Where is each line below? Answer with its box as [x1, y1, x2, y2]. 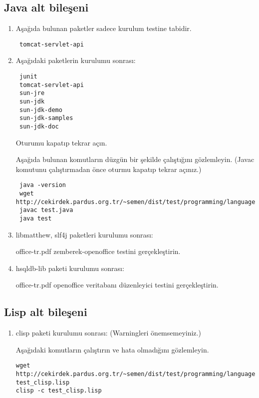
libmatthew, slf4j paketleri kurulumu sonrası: [15, 229, 153, 239]
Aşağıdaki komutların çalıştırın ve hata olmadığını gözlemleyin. [15, 344, 209, 354]
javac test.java [19, 206, 73, 214]
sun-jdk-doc [19, 122, 59, 130]
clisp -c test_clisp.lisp [15, 387, 102, 394]
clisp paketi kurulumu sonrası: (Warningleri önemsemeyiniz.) [15, 327, 201, 338]
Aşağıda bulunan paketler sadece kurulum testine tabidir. [15, 23, 192, 33]
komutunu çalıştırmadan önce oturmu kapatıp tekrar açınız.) [15, 163, 202, 174]
